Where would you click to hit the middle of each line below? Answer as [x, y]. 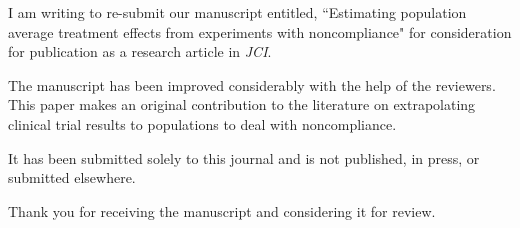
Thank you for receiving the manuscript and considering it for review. [222, 210]
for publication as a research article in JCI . [140, 51]
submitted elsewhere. [72, 177]
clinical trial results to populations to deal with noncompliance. [202, 123]
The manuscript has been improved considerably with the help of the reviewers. [252, 84]
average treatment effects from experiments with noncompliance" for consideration [260, 31]
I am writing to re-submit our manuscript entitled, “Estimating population [237, 12]
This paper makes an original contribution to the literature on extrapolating [242, 104]
